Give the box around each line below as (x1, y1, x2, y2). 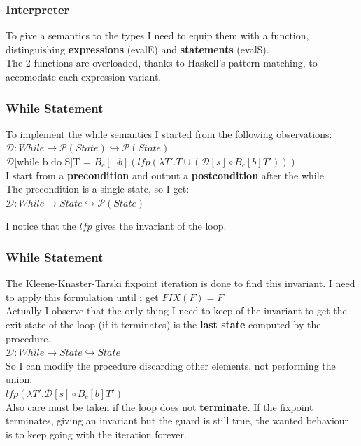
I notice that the (6, 218, 76, 233)
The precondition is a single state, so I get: (6, 181, 190, 196)
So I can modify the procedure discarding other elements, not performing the (6, 358, 336, 372)
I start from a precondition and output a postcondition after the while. (6, 167, 327, 182)
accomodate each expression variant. (6, 69, 162, 83)
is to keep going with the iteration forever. (6, 426, 187, 441)
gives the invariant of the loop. (95, 218, 227, 233)
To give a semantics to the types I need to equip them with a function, (6, 28, 309, 43)
